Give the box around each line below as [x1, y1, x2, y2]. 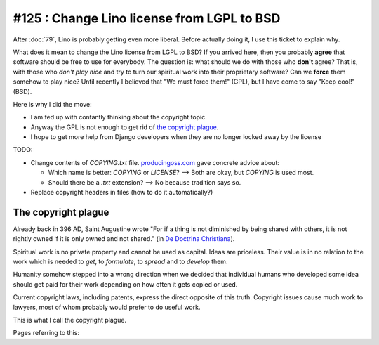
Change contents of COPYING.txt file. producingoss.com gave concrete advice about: [30, 158, 280, 167]
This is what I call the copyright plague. [13, 316, 126, 325]
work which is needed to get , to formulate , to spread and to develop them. [13, 257, 228, 266]
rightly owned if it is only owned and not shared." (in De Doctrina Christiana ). [13, 235, 235, 243]
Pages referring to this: [13, 329, 80, 337]
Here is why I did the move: [13, 100, 93, 108]
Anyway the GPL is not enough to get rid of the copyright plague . [30, 123, 219, 131]
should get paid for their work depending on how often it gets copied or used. [13, 280, 238, 288]
